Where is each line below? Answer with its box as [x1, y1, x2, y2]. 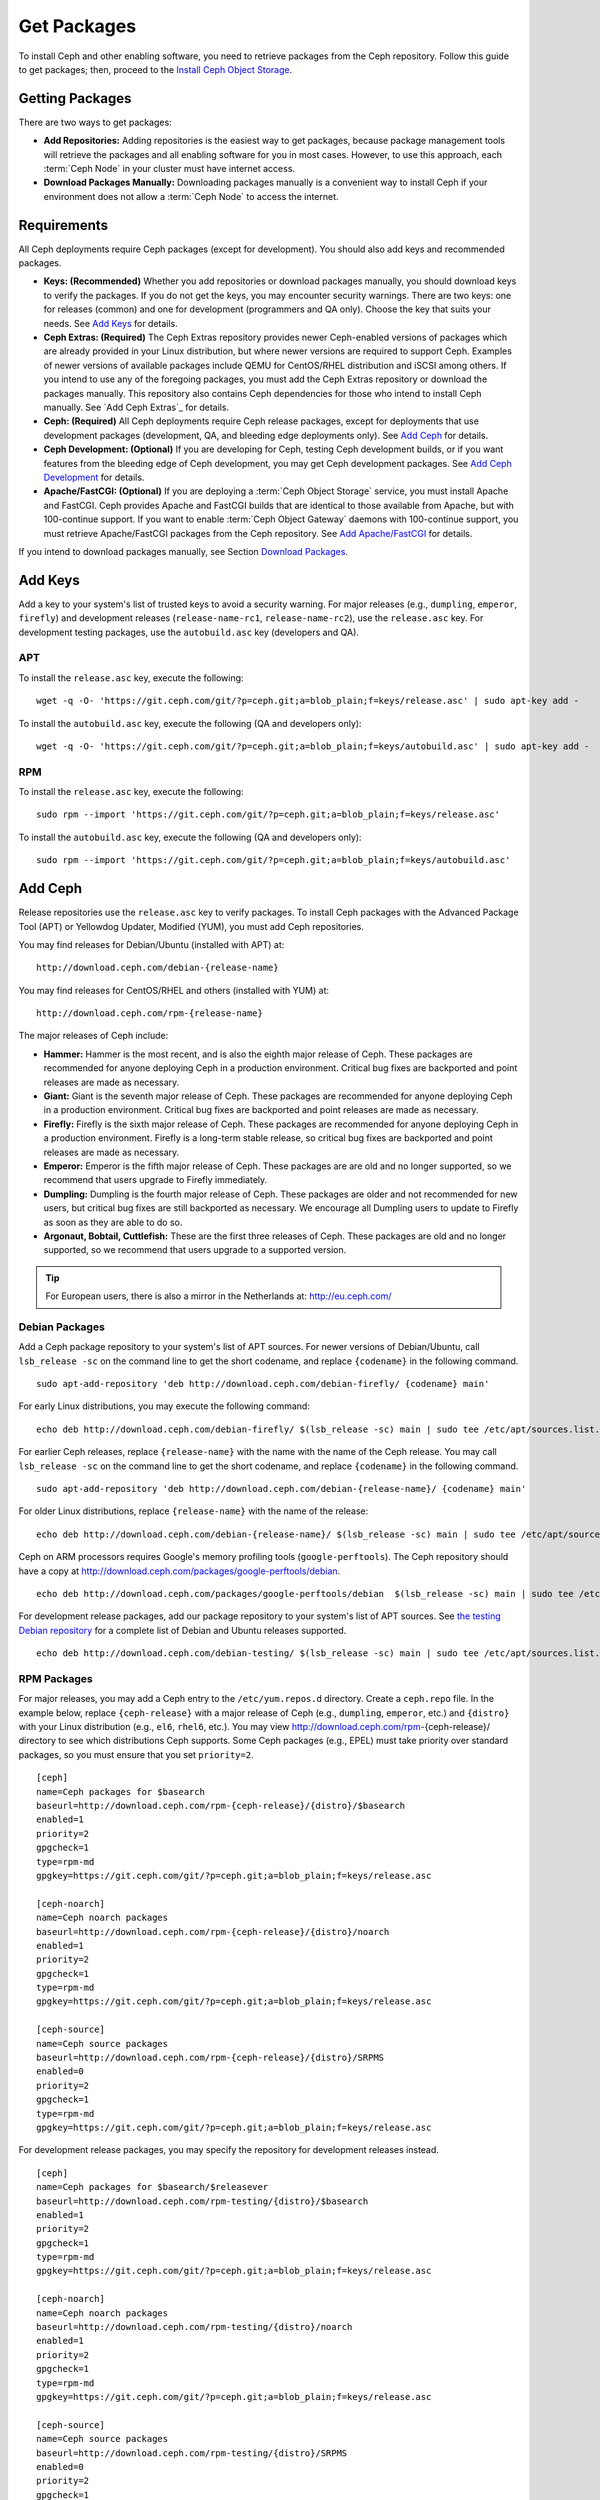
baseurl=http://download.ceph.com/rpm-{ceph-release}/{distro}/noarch [36, 1926, 390, 1937]
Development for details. [43, 471, 145, 483]
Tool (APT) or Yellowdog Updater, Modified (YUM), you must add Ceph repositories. [18, 920, 364, 932]
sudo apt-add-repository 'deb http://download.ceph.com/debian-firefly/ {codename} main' [36, 1378, 490, 1390]
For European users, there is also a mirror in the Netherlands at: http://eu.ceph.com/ [45, 1290, 392, 1302]
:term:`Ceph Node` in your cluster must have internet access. [43, 163, 295, 175]
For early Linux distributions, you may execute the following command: [18, 1400, 310, 1412]
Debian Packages [18, 1320, 105, 1334]
